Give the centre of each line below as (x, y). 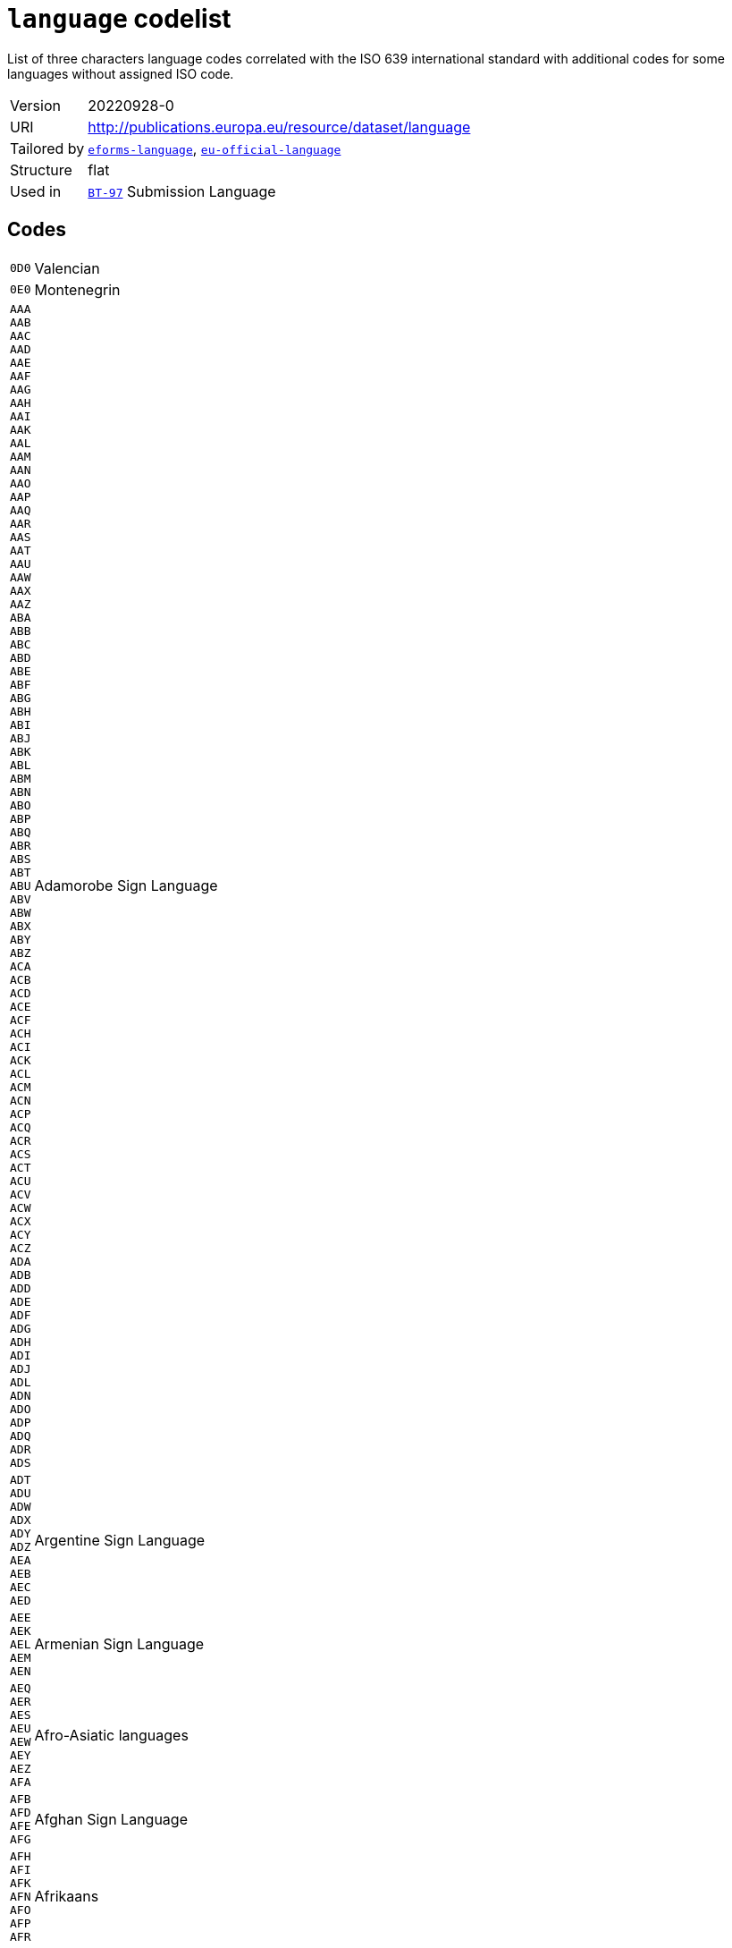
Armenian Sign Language (119, 1644)
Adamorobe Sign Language (126, 886)
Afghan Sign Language (111, 1819)
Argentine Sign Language (120, 1540)
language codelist (119, 19)
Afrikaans (67, 1897)
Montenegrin (77, 289)
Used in (36, 191)
